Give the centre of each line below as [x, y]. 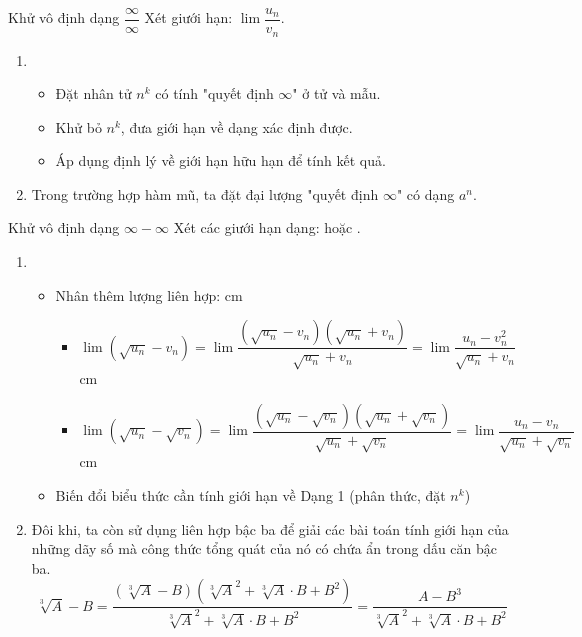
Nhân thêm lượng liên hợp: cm [149, 294]
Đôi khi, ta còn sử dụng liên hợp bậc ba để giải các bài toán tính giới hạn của [270, 528]
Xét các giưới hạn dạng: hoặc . [267, 227]
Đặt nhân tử [93, 93]
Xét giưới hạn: [188, 17]
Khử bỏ [78, 126]
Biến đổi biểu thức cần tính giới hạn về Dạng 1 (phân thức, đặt [250, 495]
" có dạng [425, 193]
